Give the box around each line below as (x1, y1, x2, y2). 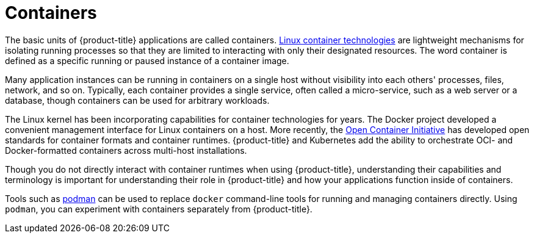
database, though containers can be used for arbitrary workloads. (5, 95, 270, 106)
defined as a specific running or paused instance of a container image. (5, 55, 289, 66)
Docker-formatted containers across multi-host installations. (5, 145, 247, 156)
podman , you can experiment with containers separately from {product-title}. (5, 203, 312, 214)
